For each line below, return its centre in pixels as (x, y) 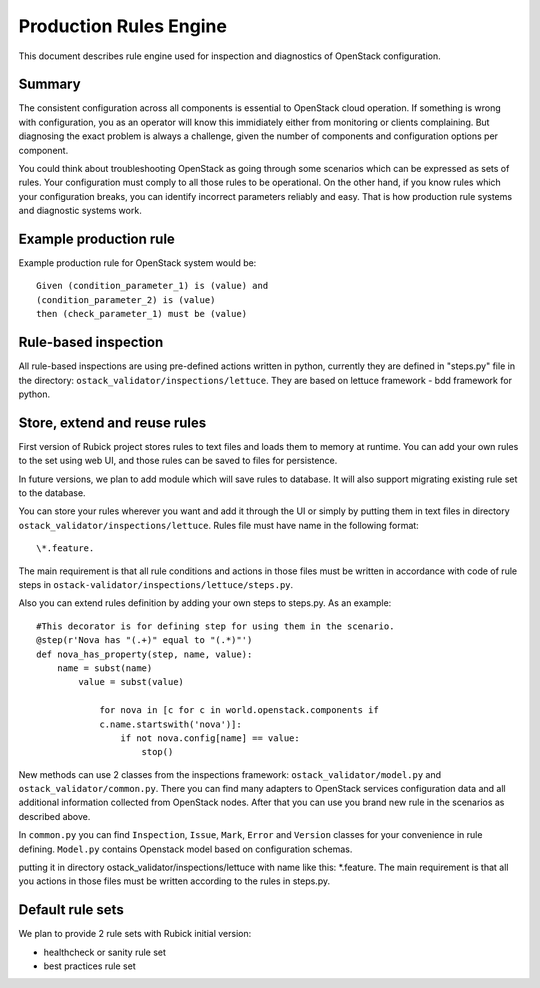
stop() (157, 752)
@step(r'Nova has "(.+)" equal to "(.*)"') (144, 640)
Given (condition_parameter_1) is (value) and (152, 286)
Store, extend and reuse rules (112, 422)
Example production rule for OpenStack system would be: (137, 263)
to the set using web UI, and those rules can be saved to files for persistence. (178, 461)
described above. (54, 816)
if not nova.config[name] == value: (210, 738)
